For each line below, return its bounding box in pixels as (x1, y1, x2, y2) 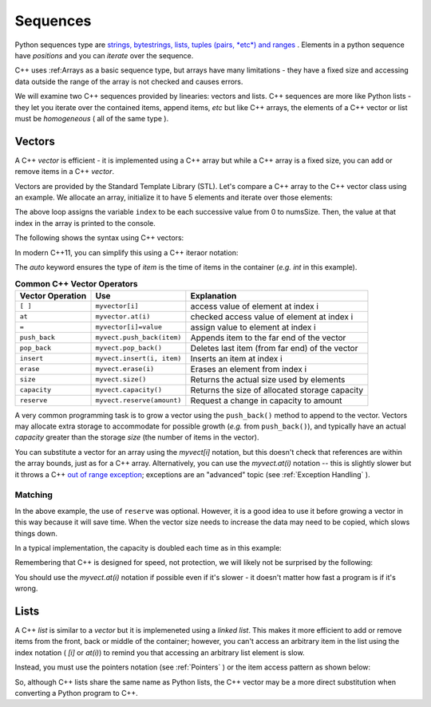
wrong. (14, 583, 38, 594)
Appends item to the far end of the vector (190, 332, 346, 343)
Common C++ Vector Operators (14, 278, 139, 289)
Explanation (190, 290, 237, 301)
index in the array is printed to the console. (14, 218, 156, 227)
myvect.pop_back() (95, 344, 163, 353)
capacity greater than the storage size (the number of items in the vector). (14, 432, 259, 442)
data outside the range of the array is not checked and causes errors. (14, 77, 243, 86)
